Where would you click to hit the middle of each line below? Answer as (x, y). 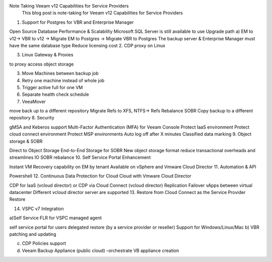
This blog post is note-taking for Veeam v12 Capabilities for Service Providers (103, 13)
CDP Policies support (44, 243)
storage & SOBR (26, 141)
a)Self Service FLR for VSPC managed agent (55, 218)
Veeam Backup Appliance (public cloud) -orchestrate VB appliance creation (100, 250)
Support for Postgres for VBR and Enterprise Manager (78, 22)
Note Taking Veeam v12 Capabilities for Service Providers (69, 6)
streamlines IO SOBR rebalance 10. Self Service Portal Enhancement (80, 157)
